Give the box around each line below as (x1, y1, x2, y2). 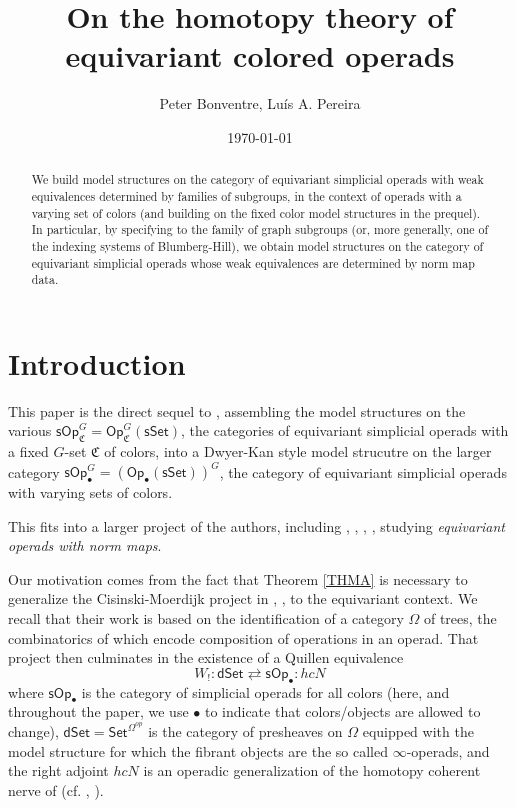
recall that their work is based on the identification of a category (8, 608, 404, 629)
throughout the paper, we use (8, 701, 189, 722)
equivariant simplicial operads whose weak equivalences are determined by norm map (31, 254, 475, 271)
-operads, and (406, 740, 490, 761)
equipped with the (362, 721, 474, 742)
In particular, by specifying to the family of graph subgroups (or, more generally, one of (31, 221, 489, 238)
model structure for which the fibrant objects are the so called (8, 740, 388, 761)
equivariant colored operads (65, 35, 455, 76)
